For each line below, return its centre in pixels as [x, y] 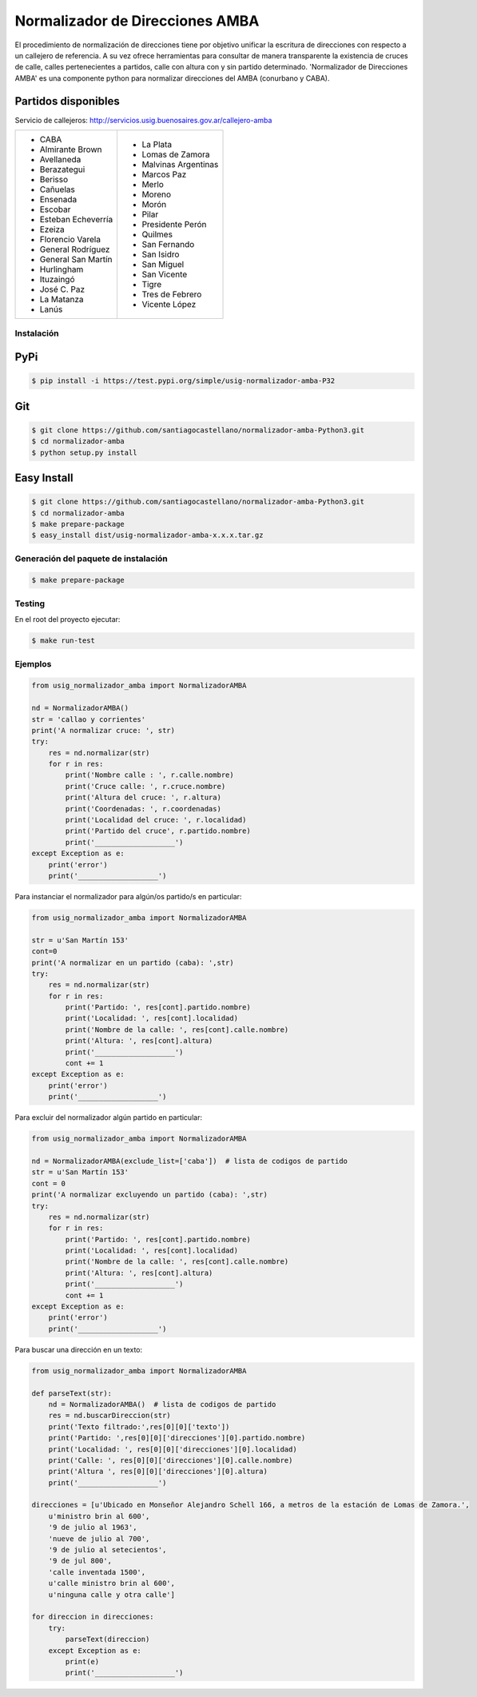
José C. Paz [62, 289]
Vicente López [169, 305]
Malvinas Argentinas [180, 165]
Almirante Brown [71, 149]
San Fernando [168, 245]
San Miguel [163, 265]
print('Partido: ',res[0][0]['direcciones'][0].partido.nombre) [177, 1438]
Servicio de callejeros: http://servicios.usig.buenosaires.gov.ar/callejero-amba [143, 120]
